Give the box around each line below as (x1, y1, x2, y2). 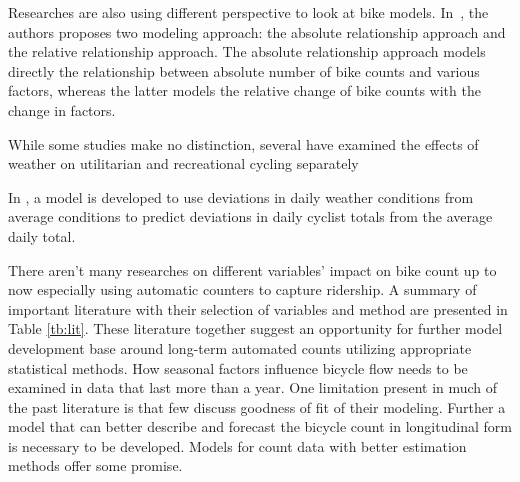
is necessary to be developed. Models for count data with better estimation (8, 435, 467, 456)
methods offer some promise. (8, 455, 183, 476)
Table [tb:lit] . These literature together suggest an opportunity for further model (8, 318, 503, 339)
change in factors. (8, 99, 116, 120)
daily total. (8, 225, 76, 246)
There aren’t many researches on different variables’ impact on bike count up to (8, 259, 497, 280)
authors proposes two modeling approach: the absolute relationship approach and (8, 21, 506, 42)
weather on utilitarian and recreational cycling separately (8, 153, 359, 174)
